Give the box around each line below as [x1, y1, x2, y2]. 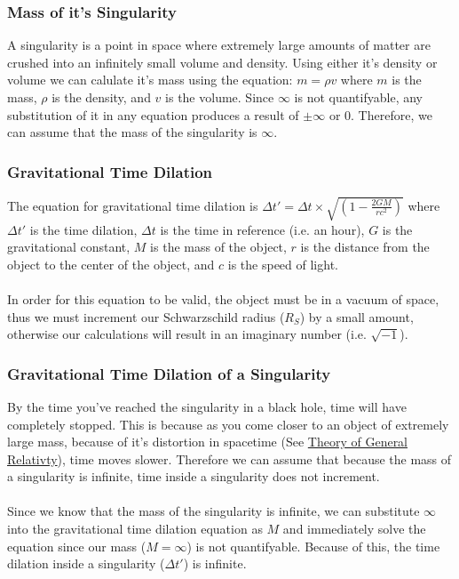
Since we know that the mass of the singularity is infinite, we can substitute [7, 502, 420, 520]
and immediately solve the [282, 519, 426, 538]
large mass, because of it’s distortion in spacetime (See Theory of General [7, 432, 408, 451]
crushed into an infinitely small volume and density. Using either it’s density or [7, 52, 438, 71]
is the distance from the [300, 237, 430, 256]
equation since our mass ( [7, 536, 146, 555]
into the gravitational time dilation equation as [7, 519, 263, 538]
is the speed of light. [227, 254, 338, 273]
